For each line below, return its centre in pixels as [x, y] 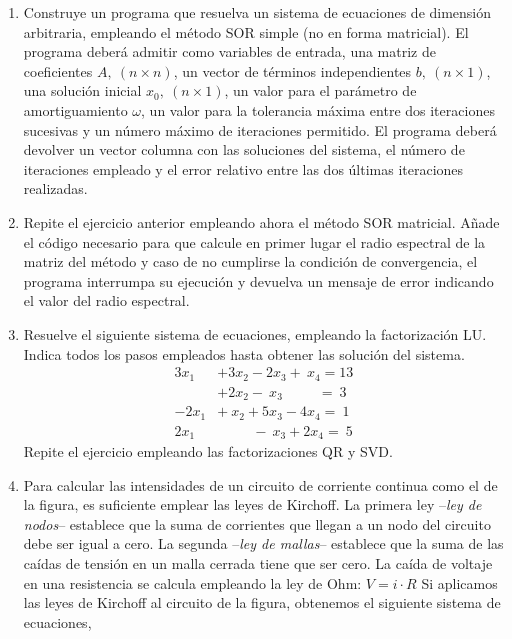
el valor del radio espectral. [106, 300]
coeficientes [58, 70]
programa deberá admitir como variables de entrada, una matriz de [229, 51]
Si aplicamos [459, 582]
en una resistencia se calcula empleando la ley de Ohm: [192, 582]
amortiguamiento [75, 109]
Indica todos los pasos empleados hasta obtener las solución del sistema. [244, 353]
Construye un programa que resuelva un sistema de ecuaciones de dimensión [257, 12]
